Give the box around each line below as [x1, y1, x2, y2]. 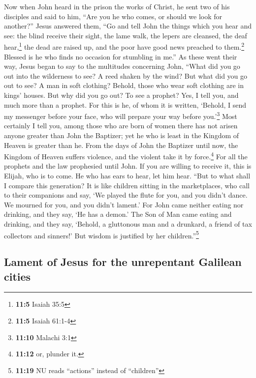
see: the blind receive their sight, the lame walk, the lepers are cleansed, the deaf [4, 30, 247, 40]
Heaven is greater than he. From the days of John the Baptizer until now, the [4, 140, 238, 150]
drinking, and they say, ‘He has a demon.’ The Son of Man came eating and [4, 209, 232, 219]
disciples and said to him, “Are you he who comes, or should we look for [4, 11, 223, 21]
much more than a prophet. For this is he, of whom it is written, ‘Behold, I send [4, 99, 247, 110]
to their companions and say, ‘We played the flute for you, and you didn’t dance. [4, 190, 248, 200]
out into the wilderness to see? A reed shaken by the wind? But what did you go [4, 70, 248, 81]
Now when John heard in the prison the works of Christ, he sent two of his [4, 1, 230, 11]
